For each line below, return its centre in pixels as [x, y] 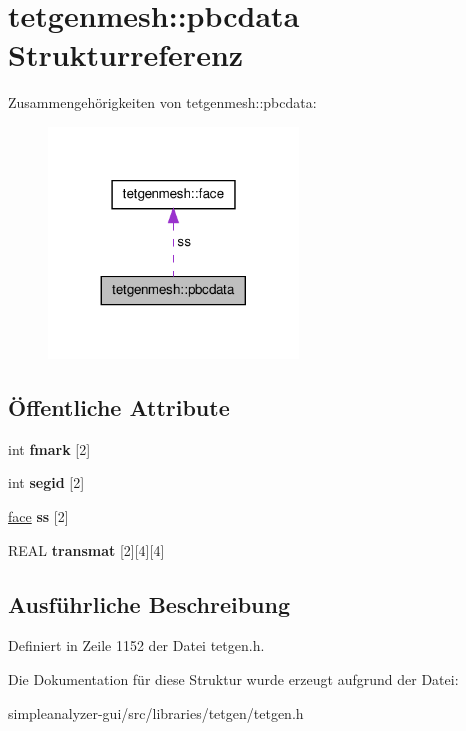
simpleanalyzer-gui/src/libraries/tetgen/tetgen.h [156, 712]
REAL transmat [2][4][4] [86, 549]
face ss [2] [38, 516]
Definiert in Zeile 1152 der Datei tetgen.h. [136, 645]
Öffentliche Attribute [119, 407]
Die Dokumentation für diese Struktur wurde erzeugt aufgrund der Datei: [233, 678]
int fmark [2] [49, 448]
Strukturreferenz [126, 54]
